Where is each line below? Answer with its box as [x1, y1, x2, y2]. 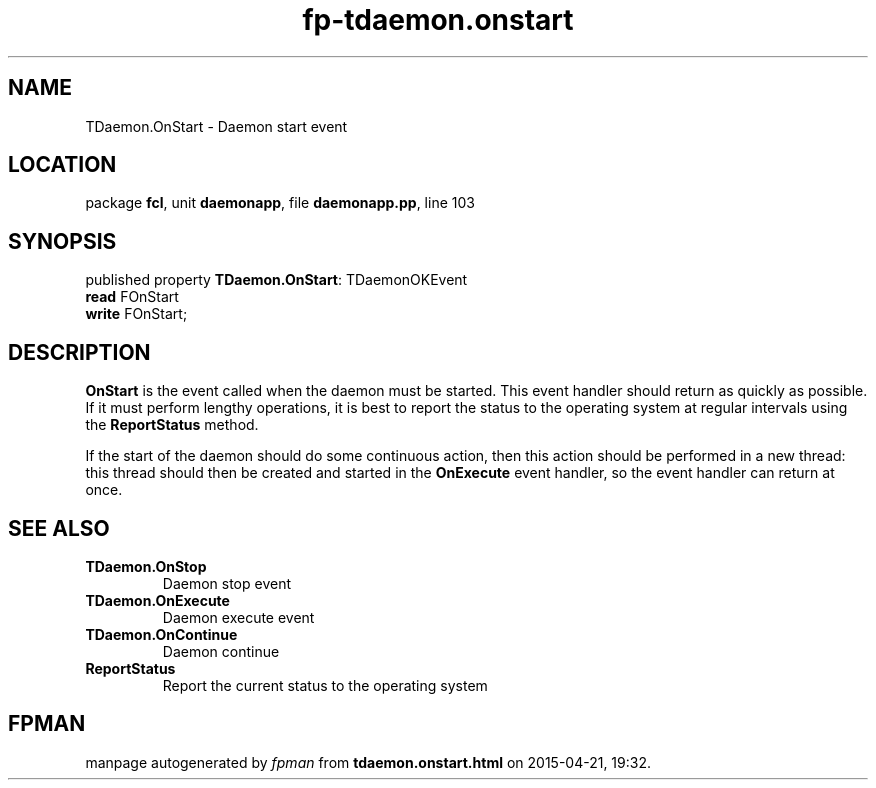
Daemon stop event [162, 574, 292, 592]
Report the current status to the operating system [162, 676, 488, 694]
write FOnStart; [85, 305, 188, 323]
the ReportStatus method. [85, 416, 259, 434]
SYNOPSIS [8, 228, 117, 254]
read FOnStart [85, 288, 179, 306]
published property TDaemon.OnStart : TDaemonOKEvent [85, 271, 468, 289]
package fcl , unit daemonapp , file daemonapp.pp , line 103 [85, 194, 475, 212]
